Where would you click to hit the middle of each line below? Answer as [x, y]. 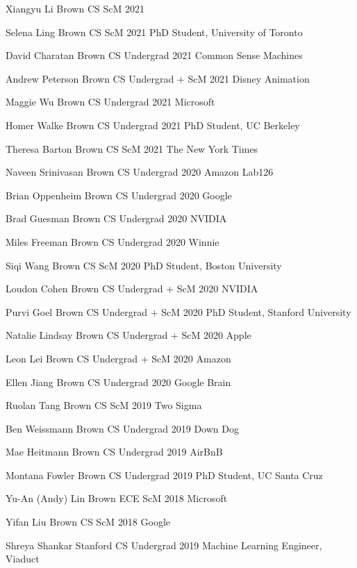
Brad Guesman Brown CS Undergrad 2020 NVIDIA [116, 218]
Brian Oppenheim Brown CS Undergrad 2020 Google [119, 195]
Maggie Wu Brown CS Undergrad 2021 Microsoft [110, 102]
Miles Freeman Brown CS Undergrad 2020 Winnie [113, 241]
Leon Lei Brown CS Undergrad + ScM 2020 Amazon [118, 358]
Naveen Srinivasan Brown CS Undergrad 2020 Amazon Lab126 [140, 172]
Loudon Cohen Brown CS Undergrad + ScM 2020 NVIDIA [132, 289]
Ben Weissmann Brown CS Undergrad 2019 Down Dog [122, 428]
